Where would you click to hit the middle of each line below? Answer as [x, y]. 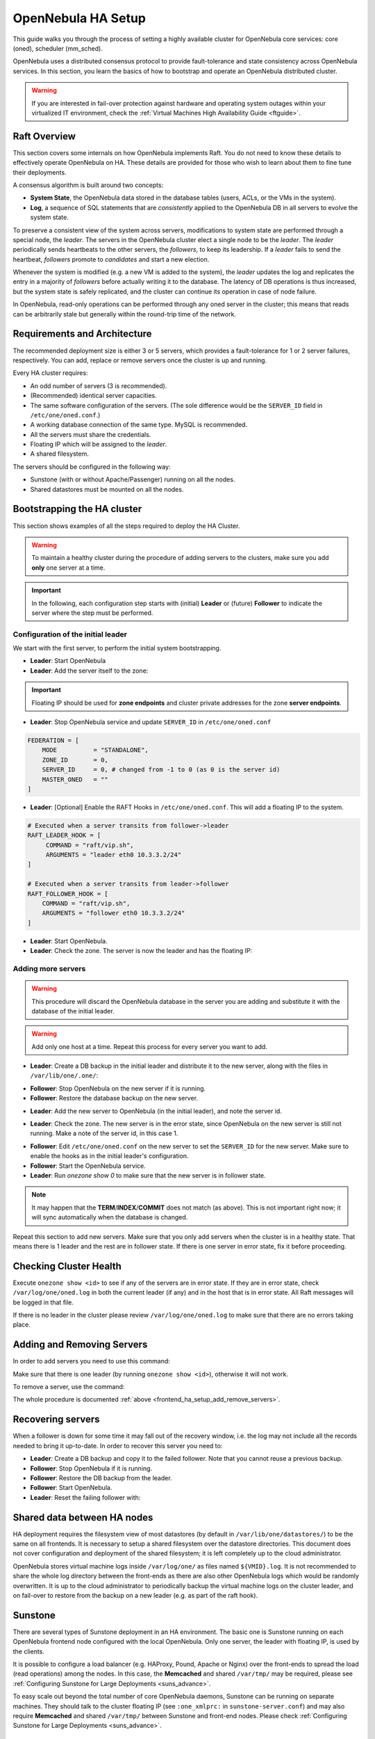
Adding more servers [49, 968]
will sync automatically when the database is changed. [110, 1217]
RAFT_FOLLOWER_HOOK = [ [68, 893]
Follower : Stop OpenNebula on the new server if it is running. [118, 1088]
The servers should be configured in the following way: [92, 467]
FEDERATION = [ [53, 740]
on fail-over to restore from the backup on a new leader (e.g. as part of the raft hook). [135, 1595]
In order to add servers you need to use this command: [91, 1361]
